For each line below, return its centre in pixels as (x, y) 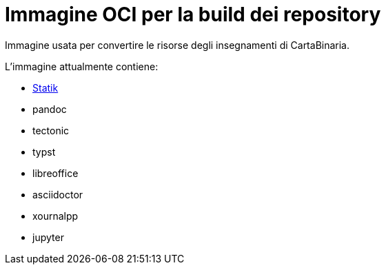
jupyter (48, 237)
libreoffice (55, 173)
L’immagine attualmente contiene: (82, 66)
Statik (45, 87)
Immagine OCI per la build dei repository (193, 14)
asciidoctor (58, 194)
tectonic (51, 130)
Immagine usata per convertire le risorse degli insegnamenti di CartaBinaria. (177, 45)
